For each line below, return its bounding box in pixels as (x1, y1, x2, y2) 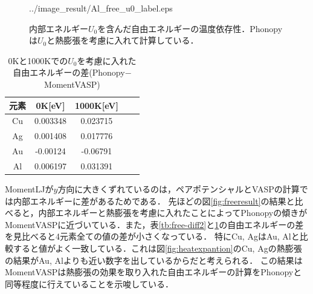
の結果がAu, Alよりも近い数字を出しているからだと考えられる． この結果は (5, 253, 303, 266)
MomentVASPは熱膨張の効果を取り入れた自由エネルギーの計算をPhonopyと (5, 266, 302, 278)
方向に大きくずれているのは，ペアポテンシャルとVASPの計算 (57, 183, 300, 195)
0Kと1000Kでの (8, 54, 68, 67)
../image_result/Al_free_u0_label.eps (29, 2, 173, 14)
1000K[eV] (74, 99, 118, 111)
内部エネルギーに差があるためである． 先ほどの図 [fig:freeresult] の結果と (13, 194, 295, 207)
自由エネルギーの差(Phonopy (13, 66, 125, 79)
